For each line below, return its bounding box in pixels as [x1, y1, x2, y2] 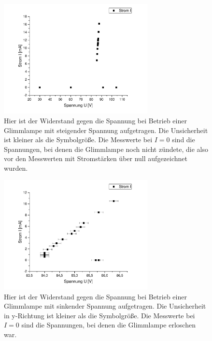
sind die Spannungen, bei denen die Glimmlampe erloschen [21, 320, 196, 330]
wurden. [4, 163, 28, 173]
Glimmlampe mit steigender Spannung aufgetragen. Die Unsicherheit [4, 125, 208, 135]
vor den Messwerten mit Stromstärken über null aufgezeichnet [4, 153, 187, 163]
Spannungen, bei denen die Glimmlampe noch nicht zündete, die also [4, 144, 208, 154]
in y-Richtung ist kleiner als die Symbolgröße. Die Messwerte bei [4, 310, 195, 320]
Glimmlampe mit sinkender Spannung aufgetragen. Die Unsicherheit [4, 301, 206, 311]
